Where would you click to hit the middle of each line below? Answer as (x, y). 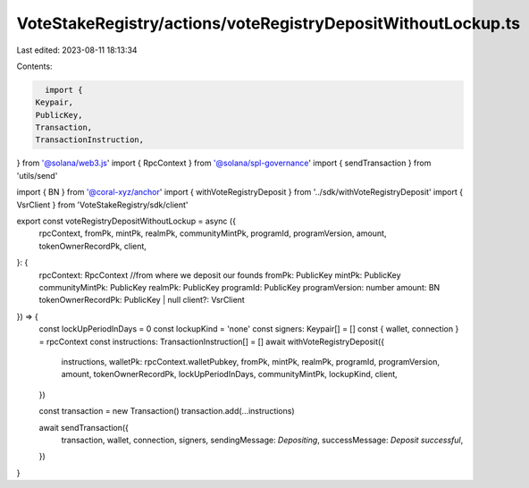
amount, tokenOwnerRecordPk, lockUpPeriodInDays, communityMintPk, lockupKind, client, (229, 374)
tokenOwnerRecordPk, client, (93, 246)
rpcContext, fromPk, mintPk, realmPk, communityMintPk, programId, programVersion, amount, (213, 233)
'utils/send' (37, 175)
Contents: (34, 66)
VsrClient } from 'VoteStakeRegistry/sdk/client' (102, 205)
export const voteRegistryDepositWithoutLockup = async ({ (126, 221)
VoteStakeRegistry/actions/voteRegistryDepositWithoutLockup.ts (269, 23)
